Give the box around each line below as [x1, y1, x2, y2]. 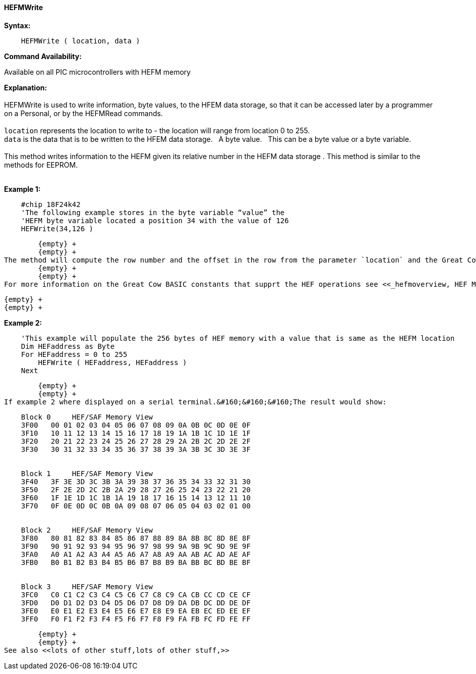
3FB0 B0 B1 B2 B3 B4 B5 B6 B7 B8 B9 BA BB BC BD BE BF [21, 558, 251, 566]
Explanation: [4, 83, 47, 92]
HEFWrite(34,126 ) [21, 224, 94, 233]
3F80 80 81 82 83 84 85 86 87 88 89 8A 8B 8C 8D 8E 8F [21, 534, 251, 542]
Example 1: [4, 184, 41, 193]
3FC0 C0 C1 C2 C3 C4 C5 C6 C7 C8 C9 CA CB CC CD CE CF [21, 590, 251, 599]
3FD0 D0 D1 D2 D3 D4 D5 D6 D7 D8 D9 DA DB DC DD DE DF [21, 598, 251, 607]
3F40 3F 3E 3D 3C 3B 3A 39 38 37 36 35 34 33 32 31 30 [21, 477, 251, 486]
